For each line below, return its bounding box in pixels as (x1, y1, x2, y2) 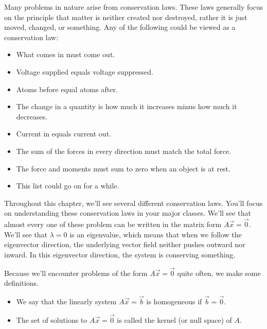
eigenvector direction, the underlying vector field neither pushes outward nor (4, 239, 245, 250)
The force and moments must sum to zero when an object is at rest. (16, 163, 230, 174)
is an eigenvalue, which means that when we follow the (69, 229, 242, 239)
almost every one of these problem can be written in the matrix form (4, 219, 222, 230)
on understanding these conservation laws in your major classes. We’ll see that (4, 207, 251, 218)
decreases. (16, 111, 47, 122)
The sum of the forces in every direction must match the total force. (16, 145, 232, 156)
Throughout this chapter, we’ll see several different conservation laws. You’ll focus (4, 197, 263, 208)
